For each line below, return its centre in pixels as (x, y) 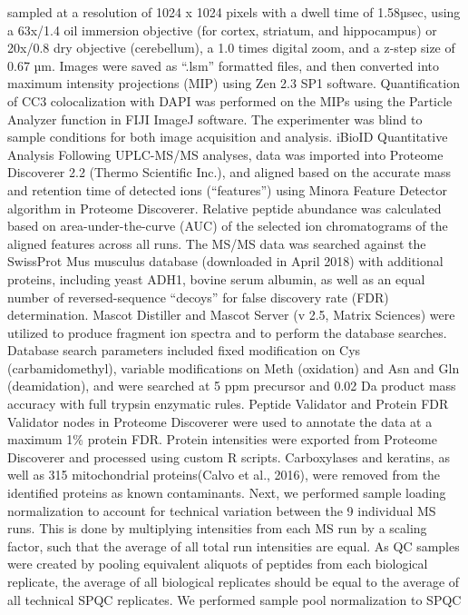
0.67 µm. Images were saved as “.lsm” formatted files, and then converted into (224, 65)
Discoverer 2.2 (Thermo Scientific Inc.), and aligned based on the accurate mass (229, 172)
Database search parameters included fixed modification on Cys (184, 350)
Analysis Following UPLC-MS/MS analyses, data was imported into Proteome (225, 154)
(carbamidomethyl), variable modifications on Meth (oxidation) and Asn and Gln (234, 367)
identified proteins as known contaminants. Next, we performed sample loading (227, 493)
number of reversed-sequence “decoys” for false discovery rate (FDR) (198, 297)
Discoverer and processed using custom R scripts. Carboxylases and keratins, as (229, 456)
